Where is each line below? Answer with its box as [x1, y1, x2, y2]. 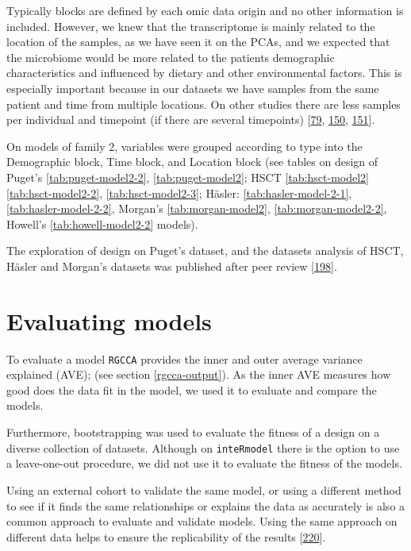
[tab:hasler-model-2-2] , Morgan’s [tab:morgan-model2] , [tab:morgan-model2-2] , [6, 200, 387, 217]
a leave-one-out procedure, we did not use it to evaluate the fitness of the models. [6, 455, 402, 472]
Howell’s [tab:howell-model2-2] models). [6, 215, 198, 232]
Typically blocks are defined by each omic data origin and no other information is [6, 2, 404, 18]
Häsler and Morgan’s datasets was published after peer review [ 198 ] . [6, 257, 337, 274]
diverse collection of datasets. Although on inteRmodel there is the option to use [6, 439, 400, 456]
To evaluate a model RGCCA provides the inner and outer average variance [6, 350, 363, 367]
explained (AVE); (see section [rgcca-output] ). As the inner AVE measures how [6, 366, 391, 383]
